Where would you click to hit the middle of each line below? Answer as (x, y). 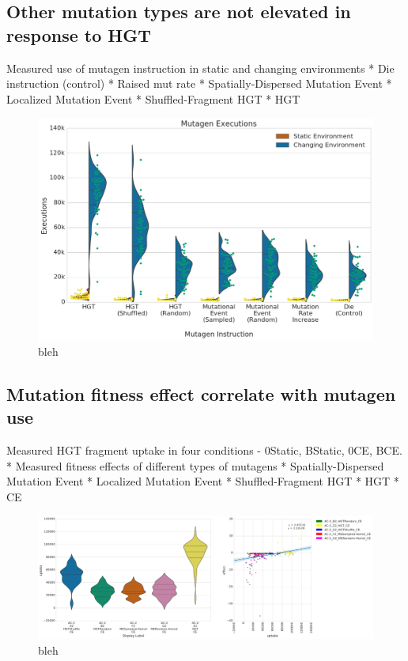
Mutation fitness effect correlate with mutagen (201, 394)
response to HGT (79, 34)
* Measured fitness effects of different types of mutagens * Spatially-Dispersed (195, 465)
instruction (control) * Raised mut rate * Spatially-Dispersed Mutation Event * (199, 83)
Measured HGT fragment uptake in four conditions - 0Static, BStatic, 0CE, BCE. (204, 450)
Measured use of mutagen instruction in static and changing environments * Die (200, 68)
